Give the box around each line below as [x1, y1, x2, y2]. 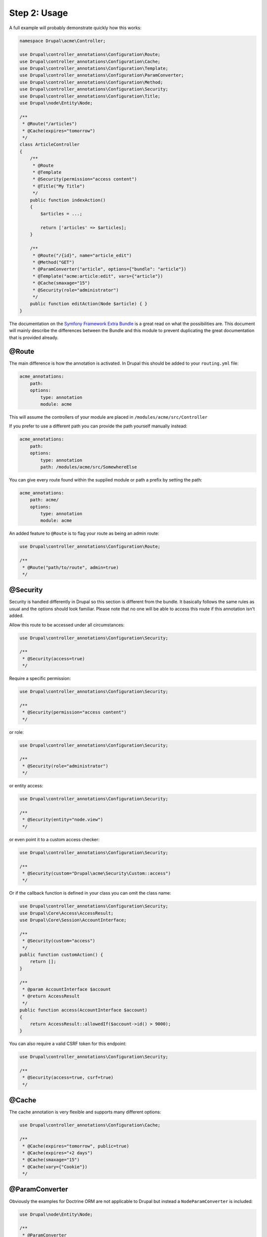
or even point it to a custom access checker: [9, 836, 100, 842]
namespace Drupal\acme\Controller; [19, 38, 106, 44]
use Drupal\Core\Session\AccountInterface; [19, 917, 127, 923]
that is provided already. [9, 334, 59, 340]
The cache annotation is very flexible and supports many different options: [9, 1109, 161, 1115]
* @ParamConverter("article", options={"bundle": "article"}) [32, 266, 187, 272]
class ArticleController [19, 142, 80, 147]
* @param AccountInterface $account [22, 986, 111, 992]
